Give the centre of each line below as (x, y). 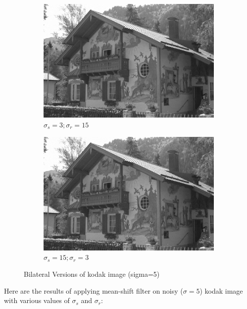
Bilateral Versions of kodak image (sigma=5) (92, 274)
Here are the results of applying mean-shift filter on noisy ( (94, 290)
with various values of (37, 300)
